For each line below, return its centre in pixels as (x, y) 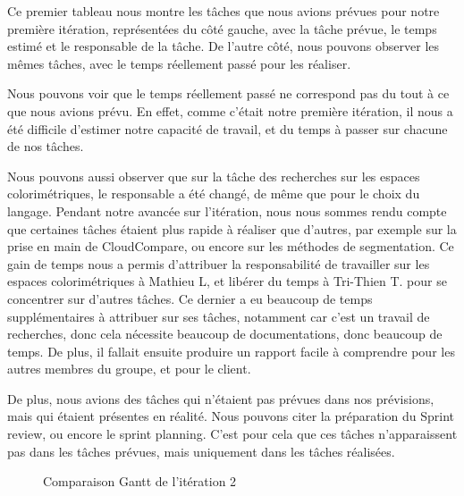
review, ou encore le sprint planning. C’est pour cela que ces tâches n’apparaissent (232, 434)
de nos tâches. (46, 146)
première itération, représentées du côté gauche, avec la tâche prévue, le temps (222, 28)
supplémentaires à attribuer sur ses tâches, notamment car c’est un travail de (219, 316)
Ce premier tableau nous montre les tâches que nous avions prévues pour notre (224, 11)
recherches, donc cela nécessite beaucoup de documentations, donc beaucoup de (225, 334)
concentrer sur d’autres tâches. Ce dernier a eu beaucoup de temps (190, 298)
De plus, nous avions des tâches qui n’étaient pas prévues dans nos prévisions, (221, 398)
